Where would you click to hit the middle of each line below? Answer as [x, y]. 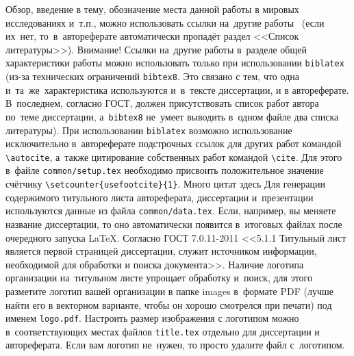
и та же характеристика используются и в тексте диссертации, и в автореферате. [177, 89]
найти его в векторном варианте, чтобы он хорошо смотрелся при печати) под [169, 304]
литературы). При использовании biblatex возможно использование [149, 130]
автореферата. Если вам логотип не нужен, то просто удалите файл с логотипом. [175, 345]
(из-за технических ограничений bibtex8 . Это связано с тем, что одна [152, 76]
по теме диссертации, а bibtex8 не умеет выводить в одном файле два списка [172, 116]
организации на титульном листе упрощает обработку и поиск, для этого [159, 278]
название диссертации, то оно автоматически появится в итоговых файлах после [174, 224]
